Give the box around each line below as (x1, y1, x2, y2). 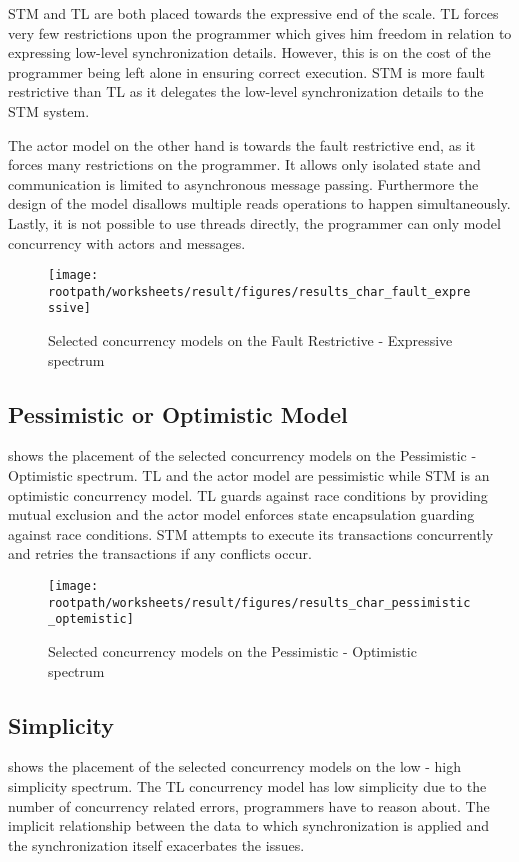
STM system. (8, 100, 90, 121)
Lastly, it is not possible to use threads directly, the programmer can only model (8, 212, 501, 233)
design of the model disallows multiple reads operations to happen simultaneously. (8, 193, 511, 214)
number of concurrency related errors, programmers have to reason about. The (8, 795, 490, 816)
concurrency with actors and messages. (8, 232, 246, 253)
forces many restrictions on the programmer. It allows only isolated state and (8, 154, 481, 175)
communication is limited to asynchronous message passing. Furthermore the (8, 173, 479, 194)
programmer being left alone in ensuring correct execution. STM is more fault (8, 61, 485, 82)
